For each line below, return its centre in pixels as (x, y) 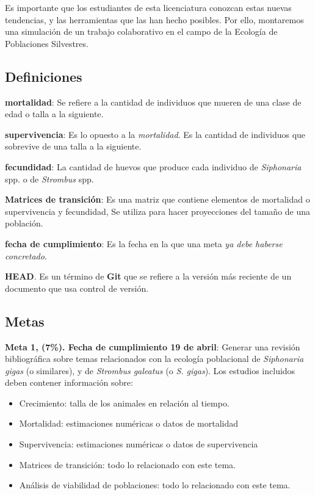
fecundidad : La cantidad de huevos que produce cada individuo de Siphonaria (153, 166)
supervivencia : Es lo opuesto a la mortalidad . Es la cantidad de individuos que (155, 134)
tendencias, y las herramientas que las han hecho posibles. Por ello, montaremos (154, 19)
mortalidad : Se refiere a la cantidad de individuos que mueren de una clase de (153, 102)
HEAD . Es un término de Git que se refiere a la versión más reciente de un (148, 276)
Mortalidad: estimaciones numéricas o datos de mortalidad (129, 423)
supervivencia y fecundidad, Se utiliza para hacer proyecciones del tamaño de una (158, 211)
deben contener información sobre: (69, 382)
